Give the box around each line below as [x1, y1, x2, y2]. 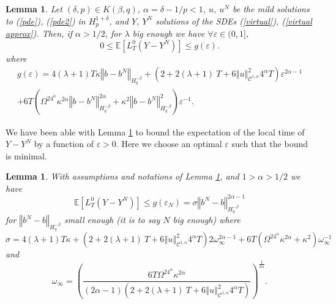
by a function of [34, 137, 94, 150]
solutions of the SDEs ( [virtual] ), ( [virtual [155, 14, 312, 27]
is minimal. [6, 149, 47, 162]
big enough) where [173, 213, 241, 226]
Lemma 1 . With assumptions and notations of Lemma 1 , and [6, 170, 239, 183]
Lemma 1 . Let [6, 2, 62, 15]
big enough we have [132, 27, 205, 40]
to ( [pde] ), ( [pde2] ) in [6, 14, 86, 27]
